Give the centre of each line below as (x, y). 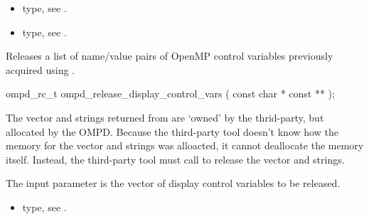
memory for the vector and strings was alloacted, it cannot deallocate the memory (185, 145)
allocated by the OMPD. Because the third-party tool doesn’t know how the (172, 131)
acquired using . (40, 69)
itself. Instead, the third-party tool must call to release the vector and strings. (175, 159)
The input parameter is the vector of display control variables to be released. (173, 183)
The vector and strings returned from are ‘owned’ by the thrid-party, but (165, 117)
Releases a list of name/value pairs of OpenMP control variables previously (170, 56)
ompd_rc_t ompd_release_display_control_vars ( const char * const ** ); (170, 94)
